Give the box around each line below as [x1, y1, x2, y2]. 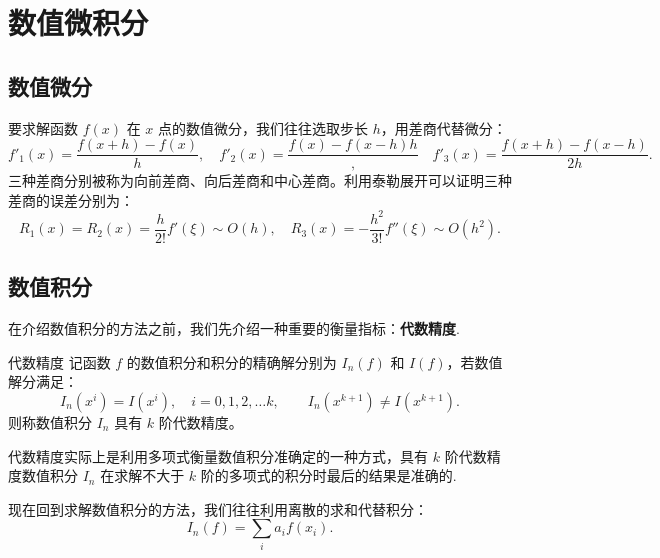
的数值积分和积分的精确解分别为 [126, 351, 337, 372]
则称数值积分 [8, 411, 92, 432]
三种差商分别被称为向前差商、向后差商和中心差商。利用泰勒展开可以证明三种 [8, 170, 512, 191]
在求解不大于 [100, 465, 185, 486]
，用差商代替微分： [380, 117, 507, 138]
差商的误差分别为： [8, 189, 134, 210]
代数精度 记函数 [8, 351, 111, 372]
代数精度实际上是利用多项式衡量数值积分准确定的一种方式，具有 [8, 445, 428, 466]
